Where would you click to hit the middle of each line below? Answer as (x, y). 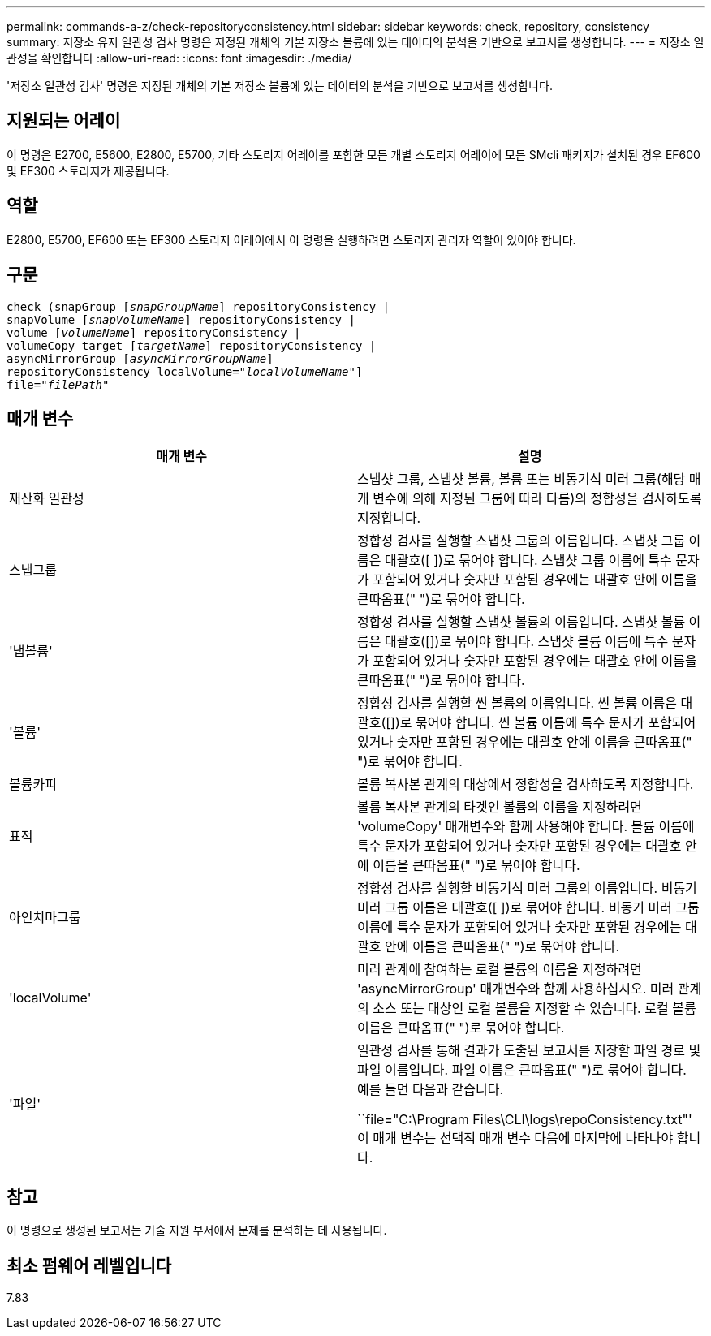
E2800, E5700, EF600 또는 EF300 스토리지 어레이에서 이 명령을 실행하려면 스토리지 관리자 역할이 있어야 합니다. (291, 239)
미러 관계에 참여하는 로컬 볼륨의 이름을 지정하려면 (500, 970)
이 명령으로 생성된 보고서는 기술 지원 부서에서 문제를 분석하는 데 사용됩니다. (197, 1230)
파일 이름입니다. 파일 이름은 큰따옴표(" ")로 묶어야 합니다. (522, 1070)
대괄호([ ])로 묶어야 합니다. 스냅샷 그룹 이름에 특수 (528, 560)
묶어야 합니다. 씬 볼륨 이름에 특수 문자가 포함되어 (556, 723)
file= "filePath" (58, 384)
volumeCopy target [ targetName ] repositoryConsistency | (192, 345)
